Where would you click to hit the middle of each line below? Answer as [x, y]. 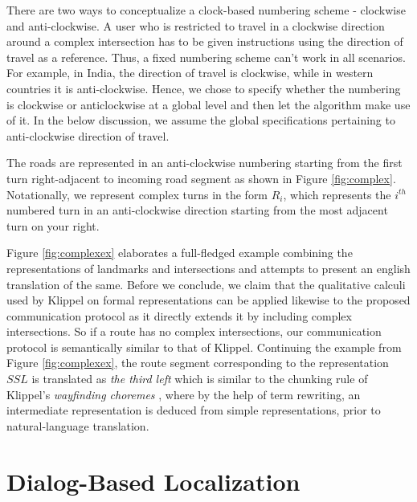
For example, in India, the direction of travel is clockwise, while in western [190, 73]
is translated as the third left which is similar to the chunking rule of [200, 379]
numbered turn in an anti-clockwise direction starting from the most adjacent [197, 210]
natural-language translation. [78, 425]
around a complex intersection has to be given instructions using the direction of [205, 41]
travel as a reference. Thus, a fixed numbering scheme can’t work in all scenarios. [206, 57]
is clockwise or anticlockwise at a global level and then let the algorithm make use [208, 104]
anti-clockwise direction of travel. [88, 135]
